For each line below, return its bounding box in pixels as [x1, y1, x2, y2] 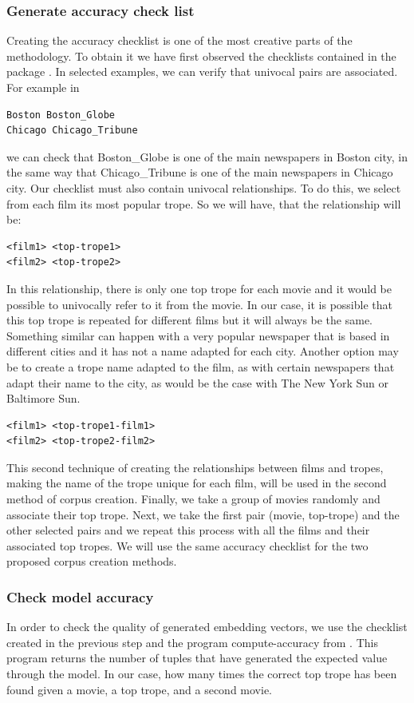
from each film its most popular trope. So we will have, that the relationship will [6, 195, 401, 212]
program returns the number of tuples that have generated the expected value [6, 649, 388, 666]
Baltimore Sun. [6, 390, 81, 407]
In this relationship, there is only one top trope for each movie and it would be [6, 280, 392, 296]
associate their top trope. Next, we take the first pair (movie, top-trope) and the [6, 506, 400, 522]
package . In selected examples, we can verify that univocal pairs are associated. [6, 63, 398, 80]
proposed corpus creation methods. [6, 553, 177, 570]
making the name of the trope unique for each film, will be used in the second [6, 475, 387, 491]
